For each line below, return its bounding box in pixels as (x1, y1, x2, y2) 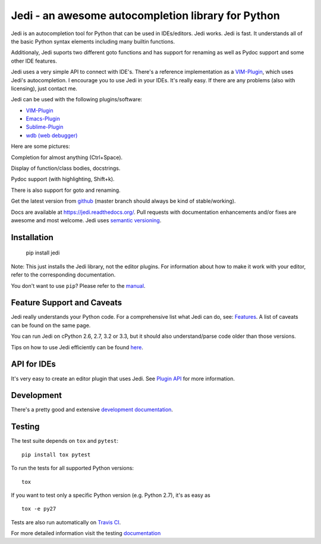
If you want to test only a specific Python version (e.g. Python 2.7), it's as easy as (11, 492, 210, 499)
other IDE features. (11, 57, 58, 64)
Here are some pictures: (11, 143, 71, 150)
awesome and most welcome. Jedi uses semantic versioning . (11, 216, 162, 223)
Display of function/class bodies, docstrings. (11, 164, 121, 172)
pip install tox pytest (21, 451, 91, 458)
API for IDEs (11, 359, 56, 369)
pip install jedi (26, 249, 60, 256)
